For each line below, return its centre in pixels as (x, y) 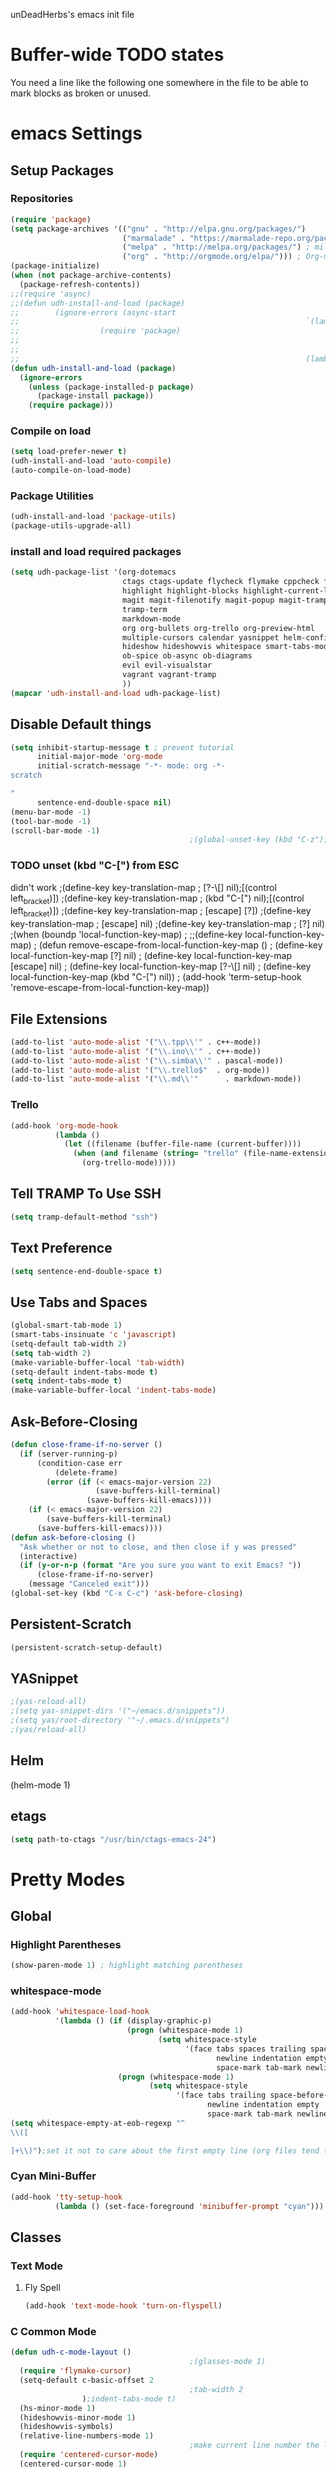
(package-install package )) (95, 396)
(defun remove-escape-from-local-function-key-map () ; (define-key (180, 945)
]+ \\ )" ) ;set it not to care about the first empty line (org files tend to (171, 2150)
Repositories (42, 199)
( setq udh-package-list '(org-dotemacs (93, 572)
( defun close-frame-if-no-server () (86, 1445)
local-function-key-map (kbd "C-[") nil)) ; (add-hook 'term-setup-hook (156, 977)
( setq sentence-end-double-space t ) (86, 1271)
